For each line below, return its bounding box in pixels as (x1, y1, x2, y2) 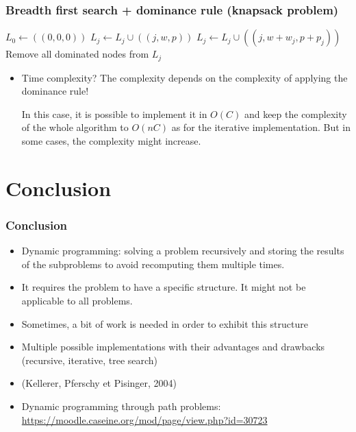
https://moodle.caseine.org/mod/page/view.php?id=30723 (21, 412, 268, 427)
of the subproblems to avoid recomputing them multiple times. (21, 256, 285, 271)
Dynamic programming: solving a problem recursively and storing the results (21, 243, 344, 258)
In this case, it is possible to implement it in (21, 106, 207, 121)
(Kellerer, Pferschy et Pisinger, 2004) (21, 376, 177, 390)
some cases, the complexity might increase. (21, 134, 201, 148)
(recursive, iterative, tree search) (21, 352, 158, 367)
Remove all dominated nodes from (5, 47, 149, 61)
